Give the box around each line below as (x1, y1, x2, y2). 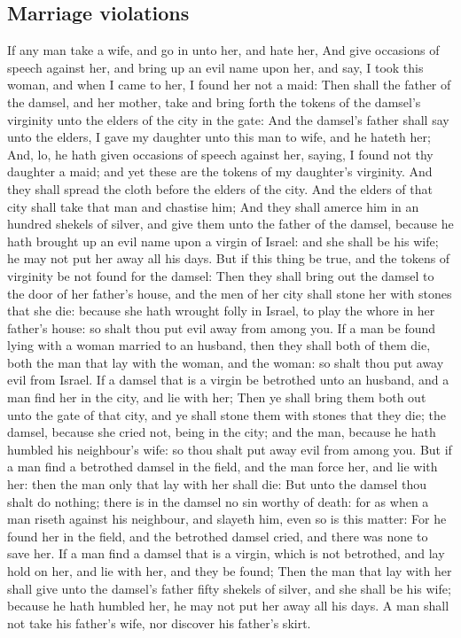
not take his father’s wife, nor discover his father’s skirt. (7, 613, 311, 632)
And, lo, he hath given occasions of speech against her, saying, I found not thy (7, 144, 434, 163)
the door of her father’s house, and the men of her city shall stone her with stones (7, 284, 452, 302)
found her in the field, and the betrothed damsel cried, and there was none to (7, 526, 428, 545)
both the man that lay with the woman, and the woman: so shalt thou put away (7, 353, 444, 371)
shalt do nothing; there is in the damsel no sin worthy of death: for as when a (7, 492, 429, 510)
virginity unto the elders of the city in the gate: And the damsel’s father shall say (7, 110, 449, 128)
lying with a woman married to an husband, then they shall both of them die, (7, 336, 431, 354)
